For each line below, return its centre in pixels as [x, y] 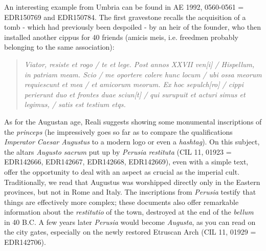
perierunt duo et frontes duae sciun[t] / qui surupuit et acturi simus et [135, 94]
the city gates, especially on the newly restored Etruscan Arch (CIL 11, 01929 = [130, 232]
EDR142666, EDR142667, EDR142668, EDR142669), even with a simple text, [126, 162]
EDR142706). [25, 242]
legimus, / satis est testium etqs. [75, 104]
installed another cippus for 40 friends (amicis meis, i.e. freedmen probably [121, 37]
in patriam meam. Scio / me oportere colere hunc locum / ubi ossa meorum [143, 74]
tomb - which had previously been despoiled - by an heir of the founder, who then [132, 27]
